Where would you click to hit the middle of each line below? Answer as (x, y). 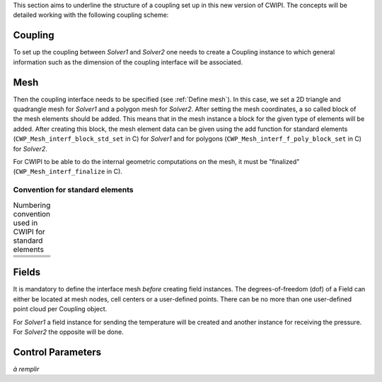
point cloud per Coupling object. (60, 309)
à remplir (26, 369)
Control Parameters (57, 352)
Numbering (32, 205)
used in (25, 223)
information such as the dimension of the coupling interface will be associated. (128, 62)
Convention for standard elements (73, 190)
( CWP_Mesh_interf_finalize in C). (68, 172)
